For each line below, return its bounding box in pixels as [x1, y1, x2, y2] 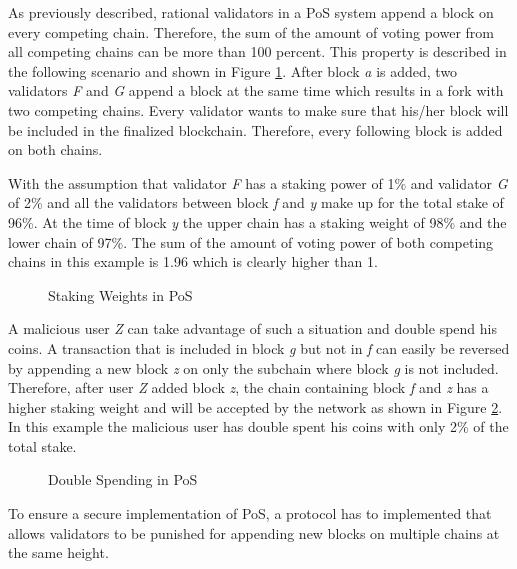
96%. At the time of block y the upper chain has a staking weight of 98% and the [8, 211, 507, 232]
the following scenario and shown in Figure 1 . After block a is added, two [8, 60, 458, 81]
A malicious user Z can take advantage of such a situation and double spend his [8, 318, 497, 339]
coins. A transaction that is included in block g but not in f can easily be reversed [8, 337, 510, 358]
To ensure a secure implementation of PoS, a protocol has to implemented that [8, 503, 492, 524]
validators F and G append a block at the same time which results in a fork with [8, 80, 504, 101]
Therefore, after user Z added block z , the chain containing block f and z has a [8, 377, 489, 398]
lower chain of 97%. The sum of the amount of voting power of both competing [8, 231, 494, 252]
